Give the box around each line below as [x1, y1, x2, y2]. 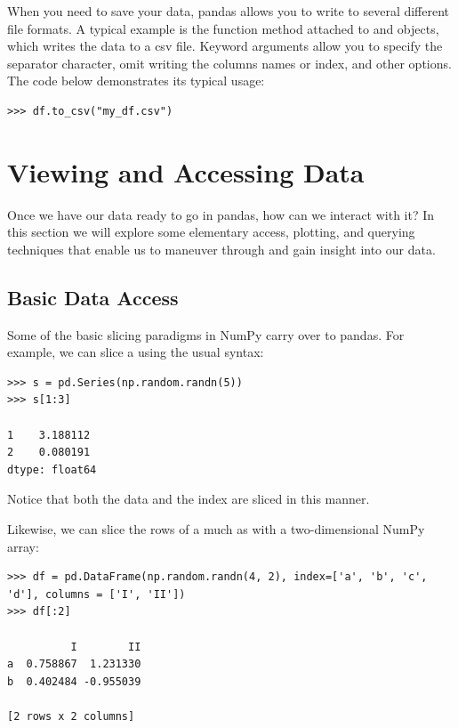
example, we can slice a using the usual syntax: [7, 343, 264, 361]
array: [7, 537, 39, 555]
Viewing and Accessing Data [7, 153, 365, 190]
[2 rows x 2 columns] [7, 709, 135, 723]
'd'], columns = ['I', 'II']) [7, 587, 186, 601]
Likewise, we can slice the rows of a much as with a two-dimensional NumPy [7, 520, 425, 538]
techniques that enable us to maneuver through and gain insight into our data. [7, 239, 436, 258]
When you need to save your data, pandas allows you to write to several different [7, 2, 450, 20]
